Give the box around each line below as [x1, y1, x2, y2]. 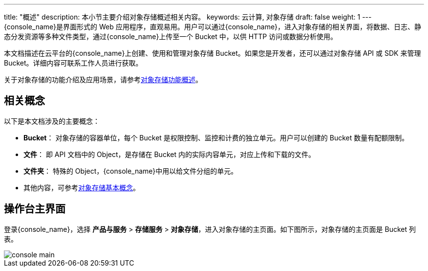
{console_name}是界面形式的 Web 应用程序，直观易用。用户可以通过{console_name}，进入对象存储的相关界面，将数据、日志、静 [4, 23, 422, 31]
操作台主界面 [4, 203, 65, 215]
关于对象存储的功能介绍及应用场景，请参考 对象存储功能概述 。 [4, 75, 202, 84]
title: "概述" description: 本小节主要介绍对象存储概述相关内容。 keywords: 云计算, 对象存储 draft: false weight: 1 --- [4, 13, 372, 21]
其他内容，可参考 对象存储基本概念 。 [23, 183, 140, 192]
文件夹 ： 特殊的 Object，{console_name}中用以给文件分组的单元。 [23, 166, 238, 175]
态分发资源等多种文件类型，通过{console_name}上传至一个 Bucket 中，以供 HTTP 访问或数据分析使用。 [4, 32, 338, 41]
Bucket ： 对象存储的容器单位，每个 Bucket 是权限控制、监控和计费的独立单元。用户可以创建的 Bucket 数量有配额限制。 [23, 133, 409, 142]
